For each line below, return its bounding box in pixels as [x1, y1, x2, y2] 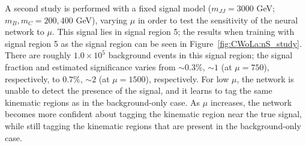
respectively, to [5, 72, 60, 85]
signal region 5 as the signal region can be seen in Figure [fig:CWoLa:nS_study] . [5, 37, 302, 49]
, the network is [236, 72, 294, 85]
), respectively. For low [145, 72, 229, 85]
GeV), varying [76, 13, 128, 26]
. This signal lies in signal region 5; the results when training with [52, 25, 295, 38]
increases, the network [210, 96, 292, 108]
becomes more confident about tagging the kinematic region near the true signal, [5, 108, 302, 120]
